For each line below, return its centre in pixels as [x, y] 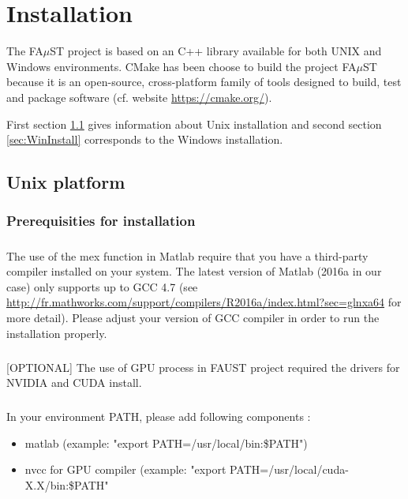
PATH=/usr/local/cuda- [289, 469]
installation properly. [57, 333]
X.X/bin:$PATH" [67, 484]
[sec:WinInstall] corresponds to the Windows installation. [145, 139]
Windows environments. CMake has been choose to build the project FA [182, 66]
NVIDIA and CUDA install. [74, 383]
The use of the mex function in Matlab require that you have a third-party [187, 255]
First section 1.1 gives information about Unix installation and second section [194, 124]
